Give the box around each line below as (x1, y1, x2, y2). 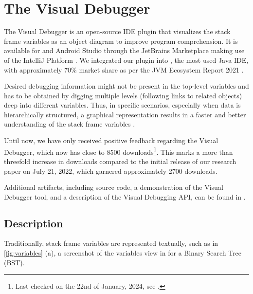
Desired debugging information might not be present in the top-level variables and (4, 81, 249, 91)
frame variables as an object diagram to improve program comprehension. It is (4, 36, 238, 46)
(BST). (4, 257, 25, 267)
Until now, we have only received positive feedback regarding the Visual (4, 135, 218, 146)
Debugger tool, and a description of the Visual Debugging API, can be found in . (4, 191, 246, 202)
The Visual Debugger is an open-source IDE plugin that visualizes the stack (4, 26, 231, 37)
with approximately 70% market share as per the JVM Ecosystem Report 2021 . (4, 64, 244, 74)
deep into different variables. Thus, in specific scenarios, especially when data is (4, 100, 241, 110)
